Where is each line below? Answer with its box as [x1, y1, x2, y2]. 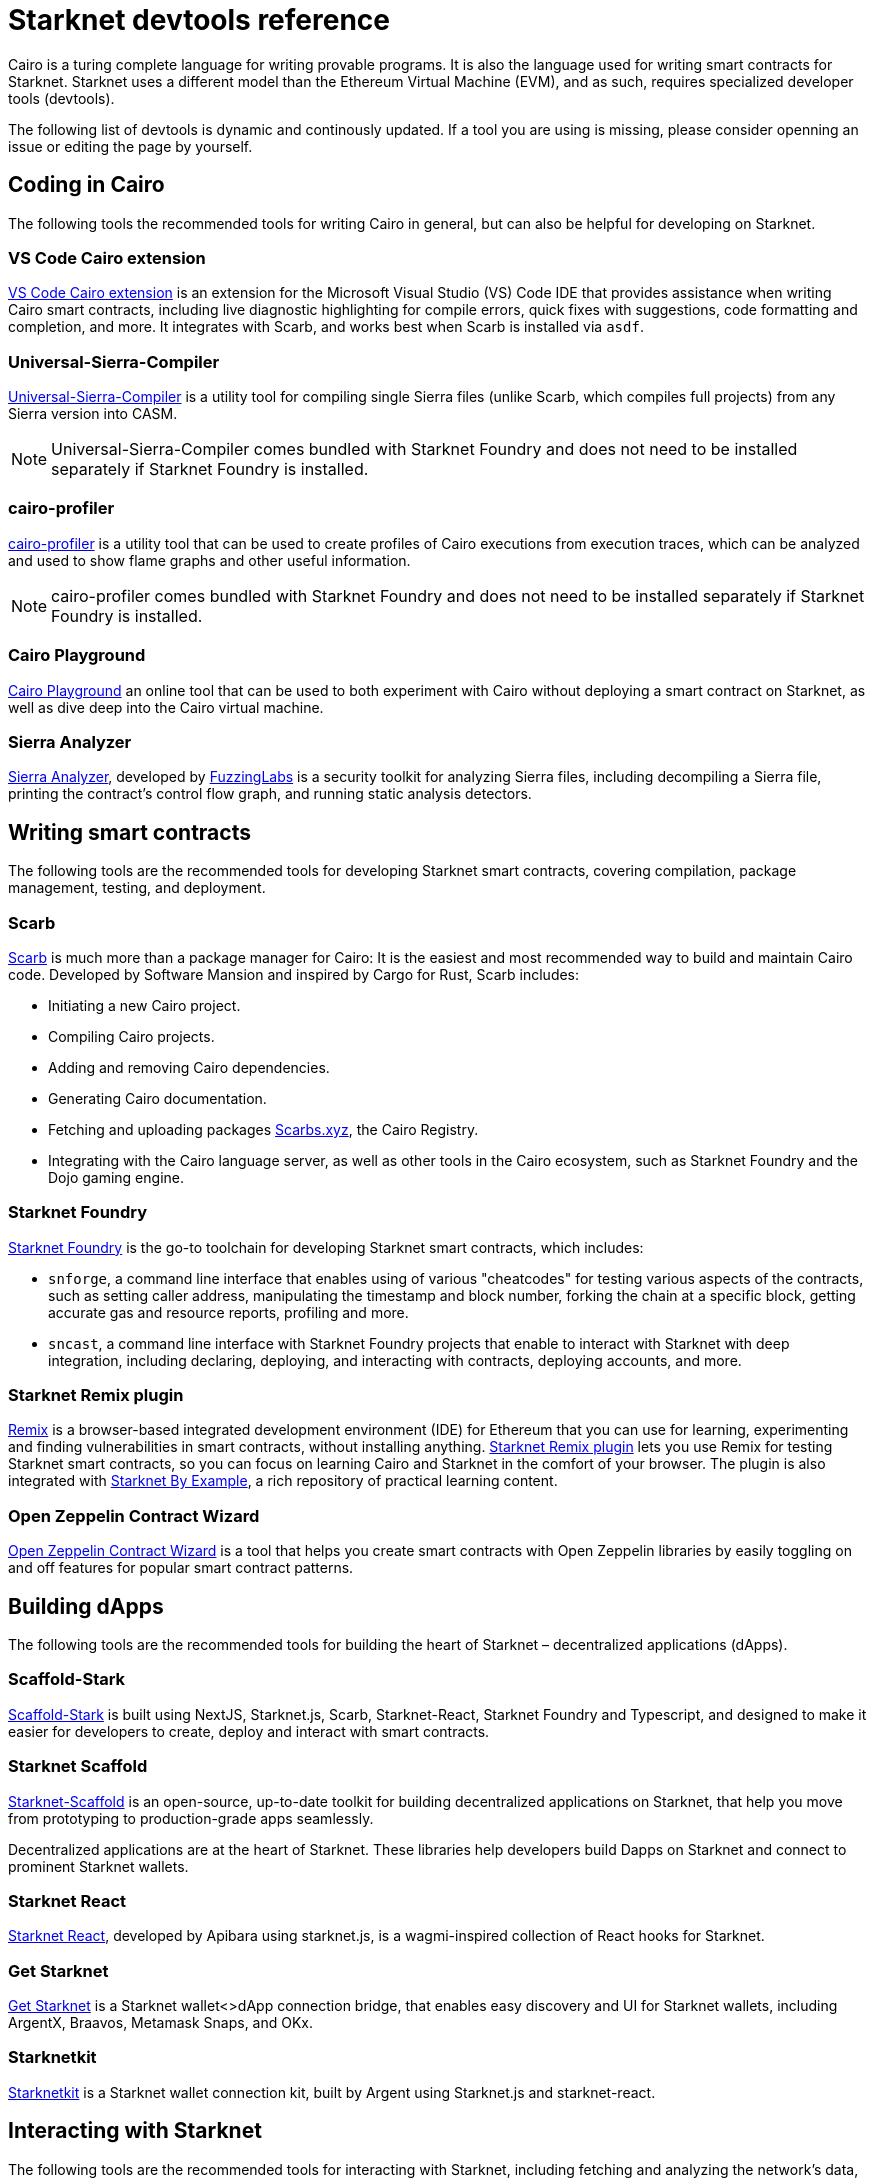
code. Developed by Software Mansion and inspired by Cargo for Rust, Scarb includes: [8, 965, 580, 983]
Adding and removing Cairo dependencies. [48, 1058, 330, 1076]
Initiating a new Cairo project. [48, 996, 241, 1014]
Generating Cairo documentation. [48, 1089, 267, 1107]
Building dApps [8, 1593, 164, 1619]
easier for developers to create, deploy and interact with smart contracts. [8, 1722, 490, 1740]
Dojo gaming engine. [48, 1168, 184, 1186]
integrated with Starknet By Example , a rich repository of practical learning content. [8, 1472, 558, 1490]
